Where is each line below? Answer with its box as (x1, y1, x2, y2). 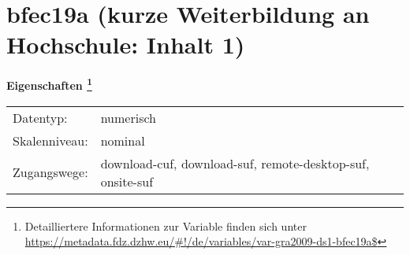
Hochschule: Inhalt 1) (6, 28, 245, 61)
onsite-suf (100, 172, 154, 190)
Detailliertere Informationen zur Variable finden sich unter (24, 217, 307, 234)
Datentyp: (13, 108, 68, 127)
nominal (100, 131, 145, 150)
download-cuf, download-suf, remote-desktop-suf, (100, 153, 370, 172)
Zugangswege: (13, 163, 88, 182)
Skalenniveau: (13, 131, 88, 150)
